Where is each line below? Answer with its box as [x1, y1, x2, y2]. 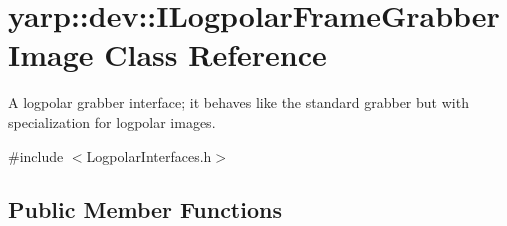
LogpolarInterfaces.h [86, 145, 212, 166]
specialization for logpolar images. [8, 111, 216, 132]
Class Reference [104, 34, 327, 75]
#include [8, 145, 64, 166]
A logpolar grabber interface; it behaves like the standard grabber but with [8, 92, 469, 113]
